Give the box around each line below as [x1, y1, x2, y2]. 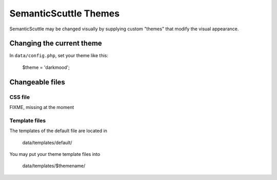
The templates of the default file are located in [9, 128, 108, 134]
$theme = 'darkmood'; [22, 64, 70, 70]
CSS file [9, 93, 30, 100]
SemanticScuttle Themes [9, 8, 120, 19]
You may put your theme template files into [9, 151, 101, 157]
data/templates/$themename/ [22, 163, 86, 169]
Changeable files [9, 78, 65, 86]
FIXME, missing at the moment [9, 104, 74, 110]
